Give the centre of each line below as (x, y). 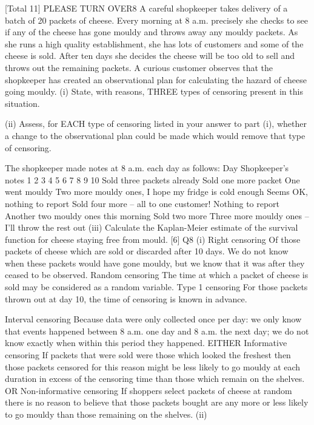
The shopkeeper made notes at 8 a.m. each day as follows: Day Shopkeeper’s (147, 168)
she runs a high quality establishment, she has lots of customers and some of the (154, 43)
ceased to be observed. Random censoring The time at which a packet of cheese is (157, 275)
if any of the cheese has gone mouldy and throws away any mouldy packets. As (152, 32)
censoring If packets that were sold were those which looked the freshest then (148, 355)
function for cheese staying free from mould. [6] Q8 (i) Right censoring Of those (153, 239)
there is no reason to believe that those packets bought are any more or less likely (157, 402)
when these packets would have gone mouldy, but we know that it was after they (155, 263)
